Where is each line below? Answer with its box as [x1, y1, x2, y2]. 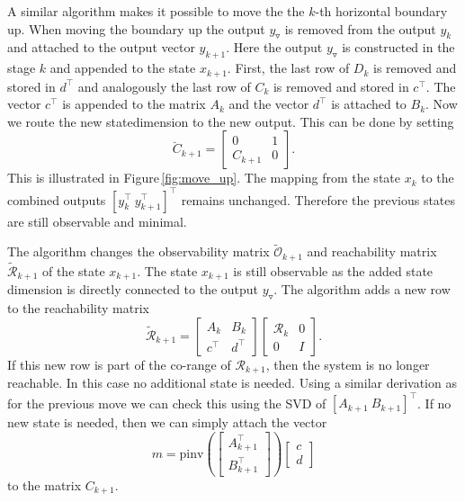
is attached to [331, 94, 407, 113]
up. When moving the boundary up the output [7, 19, 265, 38]
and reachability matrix [307, 242, 437, 261]
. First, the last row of [227, 58, 350, 77]
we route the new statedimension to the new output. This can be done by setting [7, 112, 454, 130]
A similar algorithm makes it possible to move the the [7, 2, 305, 20]
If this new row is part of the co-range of [7, 354, 231, 373]
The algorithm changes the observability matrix [7, 242, 270, 261]
